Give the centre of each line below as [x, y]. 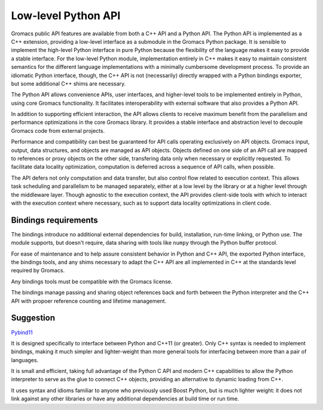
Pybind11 [22, 332]
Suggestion [33, 318]
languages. [25, 360]
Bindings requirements [54, 220]
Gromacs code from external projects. [58, 130]
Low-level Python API [66, 16]
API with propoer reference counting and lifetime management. [89, 301]
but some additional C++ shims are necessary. [68, 83]
